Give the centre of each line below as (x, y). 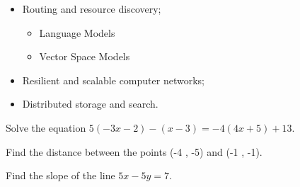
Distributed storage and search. (90, 104)
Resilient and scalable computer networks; (113, 80)
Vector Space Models (85, 56)
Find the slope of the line (60, 175)
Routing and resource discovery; (92, 8)
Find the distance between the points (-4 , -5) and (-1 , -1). (134, 151)
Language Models (77, 32)
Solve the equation (46, 127)
